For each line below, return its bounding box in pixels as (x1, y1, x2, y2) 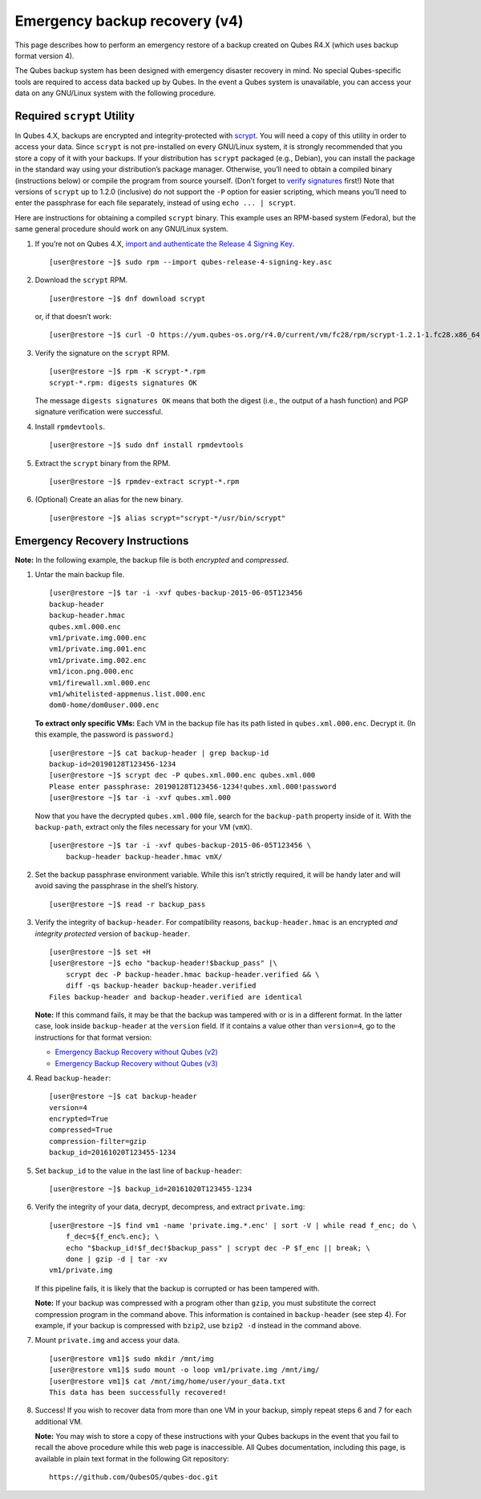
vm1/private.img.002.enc (49, 656, 147, 665)
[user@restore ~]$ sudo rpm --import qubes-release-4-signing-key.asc (49, 257, 333, 266)
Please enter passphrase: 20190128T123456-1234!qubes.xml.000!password (49, 782, 337, 791)
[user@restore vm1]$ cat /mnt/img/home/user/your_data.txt (49, 1376, 286, 1386)
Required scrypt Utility (14, 109, 135, 123)
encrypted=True (49, 1114, 109, 1124)
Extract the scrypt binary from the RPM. (34, 458, 171, 468)
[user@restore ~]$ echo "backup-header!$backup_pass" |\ (49, 959, 278, 968)
